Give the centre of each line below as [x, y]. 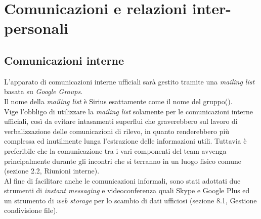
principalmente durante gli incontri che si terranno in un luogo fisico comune [123, 161]
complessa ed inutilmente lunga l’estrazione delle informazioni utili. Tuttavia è [125, 141]
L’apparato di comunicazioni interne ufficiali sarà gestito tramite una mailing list [129, 81]
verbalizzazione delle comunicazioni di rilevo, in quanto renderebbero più [117, 131]
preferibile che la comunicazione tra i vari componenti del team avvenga [115, 150]
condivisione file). [31, 210]
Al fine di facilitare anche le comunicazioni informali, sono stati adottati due [122, 180]
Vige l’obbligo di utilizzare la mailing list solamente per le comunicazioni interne [129, 111]
